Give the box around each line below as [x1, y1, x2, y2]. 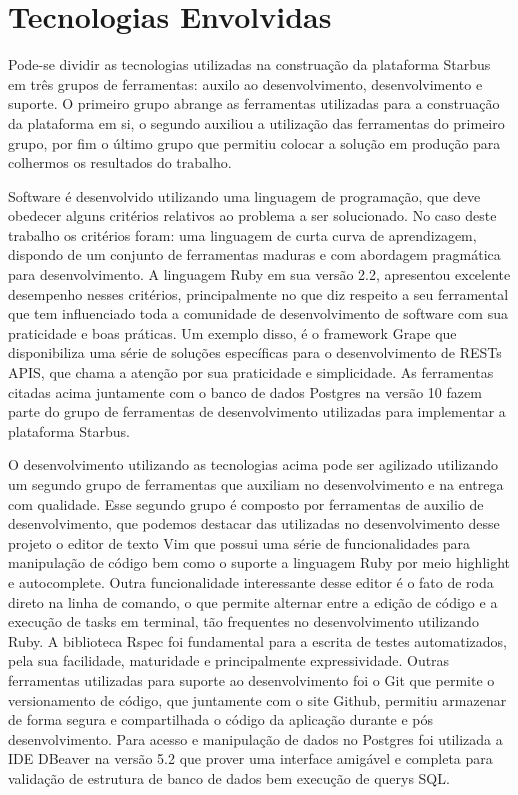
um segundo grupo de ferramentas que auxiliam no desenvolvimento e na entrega [8, 474, 504, 494]
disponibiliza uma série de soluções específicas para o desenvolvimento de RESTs [8, 342, 502, 363]
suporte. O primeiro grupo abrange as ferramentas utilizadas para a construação [8, 93, 500, 114]
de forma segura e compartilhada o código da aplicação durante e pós [8, 709, 433, 730]
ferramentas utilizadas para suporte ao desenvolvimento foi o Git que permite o [8, 669, 495, 690]
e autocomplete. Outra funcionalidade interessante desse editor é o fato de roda [8, 571, 494, 592]
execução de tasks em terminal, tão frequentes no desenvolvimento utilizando [8, 611, 479, 632]
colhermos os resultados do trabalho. [8, 152, 232, 173]
